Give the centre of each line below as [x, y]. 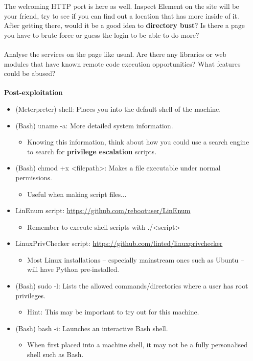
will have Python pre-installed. [73, 269]
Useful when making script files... [77, 194]
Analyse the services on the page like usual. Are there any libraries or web [115, 54]
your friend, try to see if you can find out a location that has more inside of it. [122, 15]
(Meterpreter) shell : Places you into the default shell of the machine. [118, 108]
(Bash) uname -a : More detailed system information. [94, 125]
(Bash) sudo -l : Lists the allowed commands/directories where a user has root [132, 286]
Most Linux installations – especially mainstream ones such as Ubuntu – [136, 259]
